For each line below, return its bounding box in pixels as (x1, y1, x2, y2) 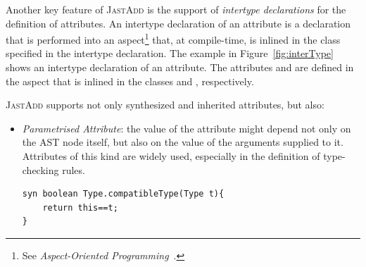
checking (22, 162, 59, 177)
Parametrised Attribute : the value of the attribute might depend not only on (22, 120, 351, 135)
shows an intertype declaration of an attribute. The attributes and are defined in (6, 60, 354, 75)
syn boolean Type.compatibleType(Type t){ (22, 189, 225, 199)
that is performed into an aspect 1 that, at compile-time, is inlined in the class (6, 30, 341, 46)
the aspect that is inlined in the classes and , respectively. (6, 73, 254, 88)
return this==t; (42, 202, 118, 213)
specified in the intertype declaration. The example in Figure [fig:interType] (6, 46, 334, 61)
